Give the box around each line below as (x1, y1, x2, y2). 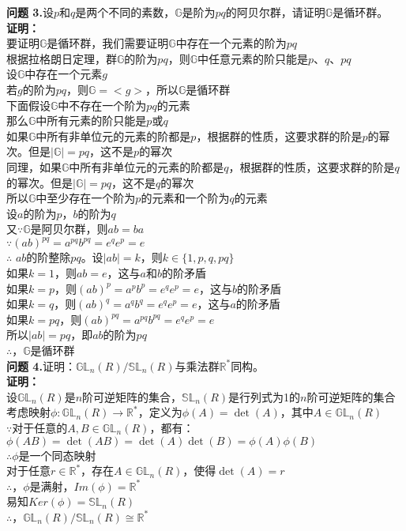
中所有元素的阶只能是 (36, 112, 147, 129)
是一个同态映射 (18, 446, 96, 463)
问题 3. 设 (6, 4, 54, 20)
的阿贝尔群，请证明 (225, 4, 325, 20)
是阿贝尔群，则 (30, 220, 108, 237)
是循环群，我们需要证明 (47, 35, 169, 51)
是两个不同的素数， (75, 4, 175, 20)
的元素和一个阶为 (141, 190, 230, 206)
